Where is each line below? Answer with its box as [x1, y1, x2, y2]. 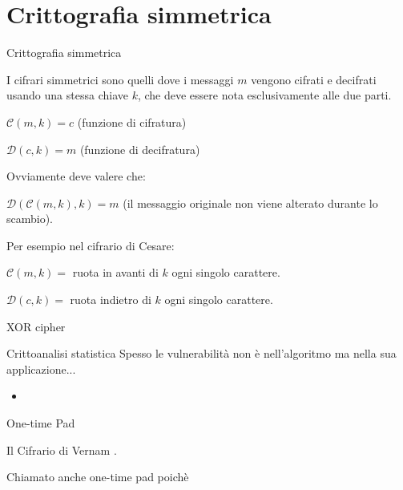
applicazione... [6, 360, 76, 377]
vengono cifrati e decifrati [251, 71, 377, 87]
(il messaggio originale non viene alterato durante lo [123, 194, 378, 211]
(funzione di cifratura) [77, 113, 187, 130]
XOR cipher [6, 318, 66, 334]
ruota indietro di [70, 291, 151, 308]
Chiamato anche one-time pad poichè [6, 468, 189, 485]
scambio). [6, 210, 54, 227]
